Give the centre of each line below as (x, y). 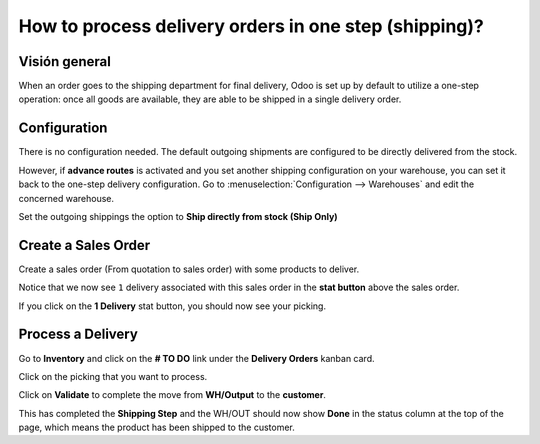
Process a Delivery (78, 334)
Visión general (65, 61)
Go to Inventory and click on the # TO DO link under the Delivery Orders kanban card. (196, 358)
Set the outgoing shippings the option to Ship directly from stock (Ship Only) (178, 216)
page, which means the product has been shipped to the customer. (156, 427)
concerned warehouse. (66, 198)
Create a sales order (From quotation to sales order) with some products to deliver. (189, 269)
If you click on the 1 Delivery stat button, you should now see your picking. (172, 306)
